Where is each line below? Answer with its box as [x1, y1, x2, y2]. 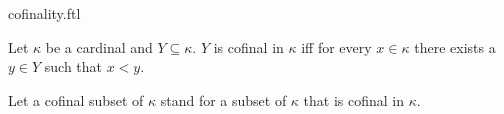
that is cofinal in [303, 89, 405, 110]
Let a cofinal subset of [8, 89, 144, 110]
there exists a [414, 36, 496, 57]
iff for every [301, 36, 372, 57]
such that [44, 56, 103, 77]
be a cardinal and [45, 36, 153, 57]
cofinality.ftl [8, 3, 81, 23]
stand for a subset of [160, 89, 287, 110]
